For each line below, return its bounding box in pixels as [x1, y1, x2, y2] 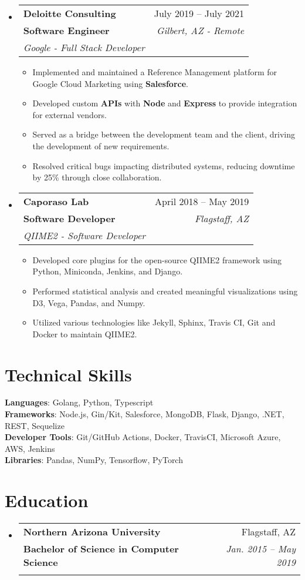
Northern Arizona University [23, 525, 161, 539]
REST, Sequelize [5, 419, 65, 431]
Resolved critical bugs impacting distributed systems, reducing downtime [32, 159, 295, 172]
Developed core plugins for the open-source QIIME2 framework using [32, 253, 282, 266]
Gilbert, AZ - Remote [157, 24, 245, 37]
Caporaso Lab [23, 194, 89, 208]
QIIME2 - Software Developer [23, 228, 146, 242]
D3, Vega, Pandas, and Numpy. [32, 296, 145, 309]
